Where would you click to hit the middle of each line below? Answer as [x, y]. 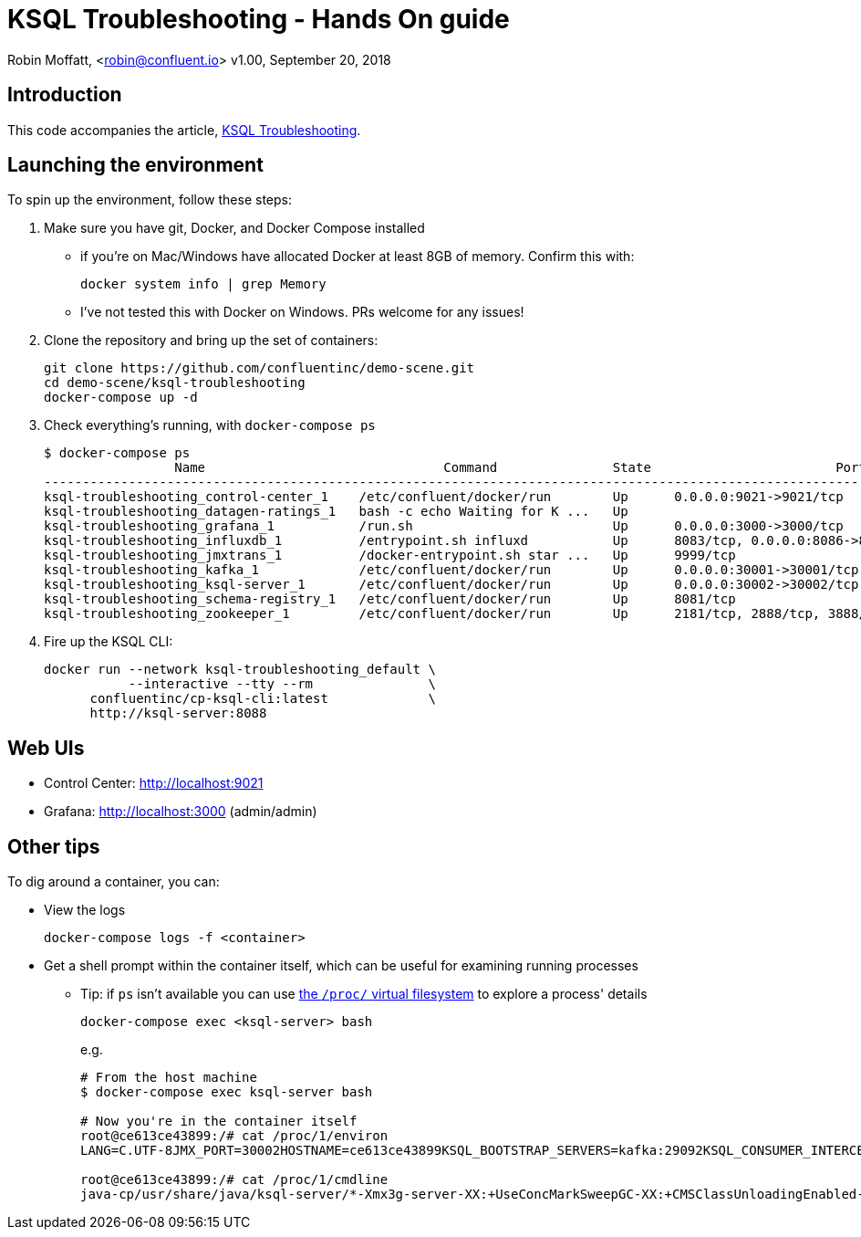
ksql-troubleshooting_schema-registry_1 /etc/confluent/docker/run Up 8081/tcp [390, 599]
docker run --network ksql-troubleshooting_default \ [240, 670]
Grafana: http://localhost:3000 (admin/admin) [181, 812]
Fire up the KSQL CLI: [109, 642]
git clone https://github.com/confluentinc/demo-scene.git [259, 368]
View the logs [85, 910]
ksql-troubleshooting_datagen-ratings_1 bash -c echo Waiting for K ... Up [336, 512]
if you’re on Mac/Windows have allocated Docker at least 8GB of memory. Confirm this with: [358, 257]
